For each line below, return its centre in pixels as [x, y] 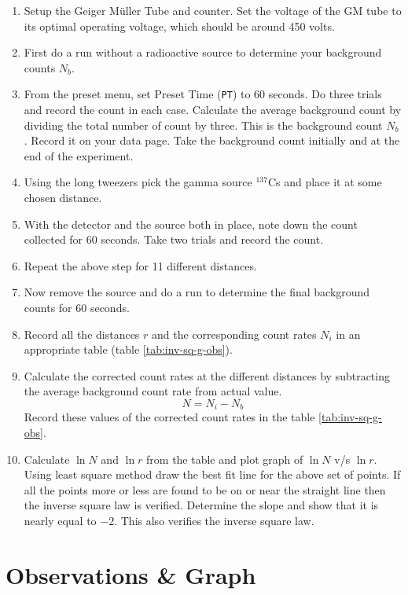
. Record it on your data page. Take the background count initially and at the [212, 140]
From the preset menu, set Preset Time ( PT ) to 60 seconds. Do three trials [203, 94]
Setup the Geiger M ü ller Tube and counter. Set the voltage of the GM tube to [213, 10]
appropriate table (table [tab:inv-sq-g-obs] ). [128, 349]
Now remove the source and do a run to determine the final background [197, 292]
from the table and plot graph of [225, 459]
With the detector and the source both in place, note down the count [191, 224]
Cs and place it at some [325, 182]
